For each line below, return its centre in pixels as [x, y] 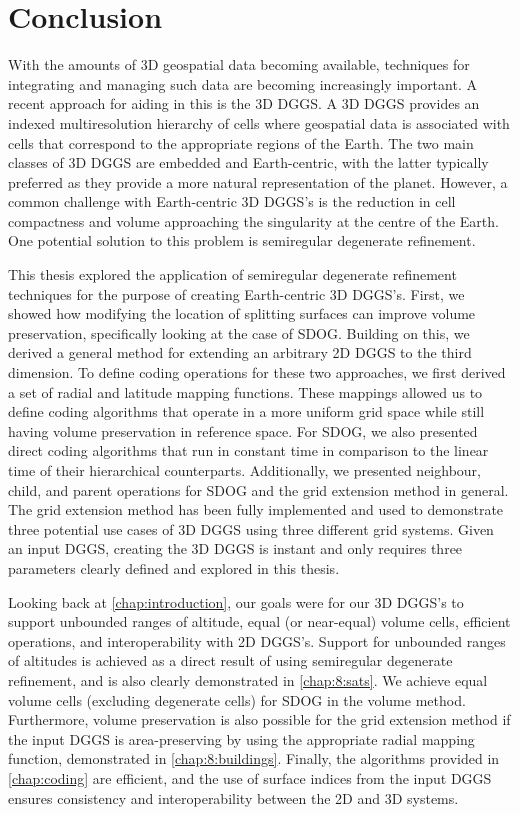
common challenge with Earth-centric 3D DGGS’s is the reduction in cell [232, 201]
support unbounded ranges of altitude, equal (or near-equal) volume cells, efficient [259, 621]
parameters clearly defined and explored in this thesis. [174, 567]
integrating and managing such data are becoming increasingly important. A [242, 83]
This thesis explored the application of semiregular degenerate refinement [232, 274]
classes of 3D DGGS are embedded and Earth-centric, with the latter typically [248, 162]
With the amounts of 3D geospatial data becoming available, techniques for [239, 64]
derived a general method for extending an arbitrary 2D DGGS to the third [240, 352]
